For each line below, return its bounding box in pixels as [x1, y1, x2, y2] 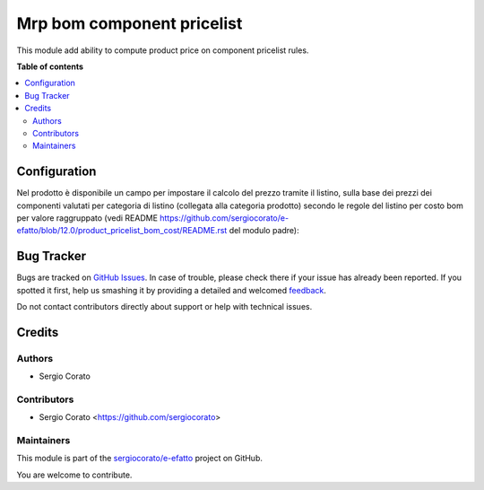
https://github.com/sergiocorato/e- [160, 212, 290, 223]
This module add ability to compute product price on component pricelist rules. [16, 45, 309, 56]
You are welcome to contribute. [16, 469, 133, 480]
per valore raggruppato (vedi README [16, 212, 159, 223]
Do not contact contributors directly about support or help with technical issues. [16, 302, 313, 312]
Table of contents [16, 61, 84, 72]
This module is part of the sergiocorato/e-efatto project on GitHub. [16, 453, 264, 464]
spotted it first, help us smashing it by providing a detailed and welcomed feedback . [16, 284, 327, 295]
